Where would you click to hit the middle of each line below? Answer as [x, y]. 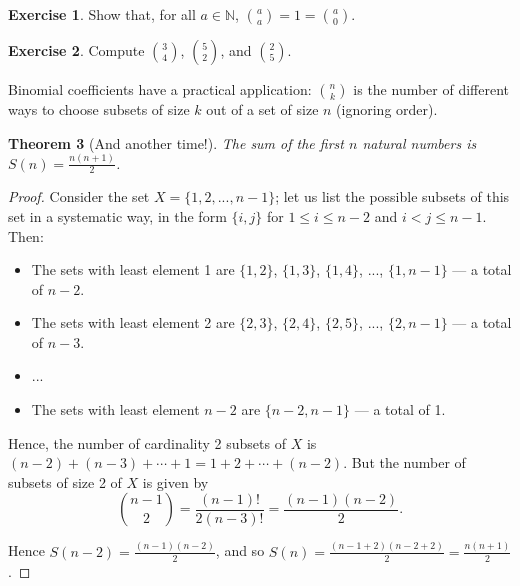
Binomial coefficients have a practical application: [160, 89]
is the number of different [431, 89]
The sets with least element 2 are [133, 322]
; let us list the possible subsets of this [392, 196]
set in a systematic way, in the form [117, 215]
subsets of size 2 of [65, 481]
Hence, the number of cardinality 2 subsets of [147, 442]
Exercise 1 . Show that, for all [102, 14]
